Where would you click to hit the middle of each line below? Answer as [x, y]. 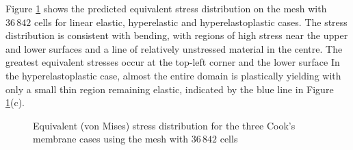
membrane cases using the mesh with [111, 139]
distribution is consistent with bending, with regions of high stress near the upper [177, 35]
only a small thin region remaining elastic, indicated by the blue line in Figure [170, 89]
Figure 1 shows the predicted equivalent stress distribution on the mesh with [166, 8]
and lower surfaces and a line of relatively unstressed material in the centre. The [174, 48]
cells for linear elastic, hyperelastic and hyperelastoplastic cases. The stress [191, 22]
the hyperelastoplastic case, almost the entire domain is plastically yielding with [173, 75]
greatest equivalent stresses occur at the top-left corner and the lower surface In [173, 62]
